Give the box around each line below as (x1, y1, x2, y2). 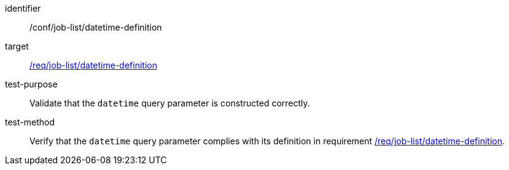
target (5, 41, 29, 51)
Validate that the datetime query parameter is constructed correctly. (29, 98, 310, 108)
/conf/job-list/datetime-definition (29, 22, 162, 32)
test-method (5, 117, 55, 127)
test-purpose (5, 79, 58, 89)
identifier (5, 3, 41, 13)
